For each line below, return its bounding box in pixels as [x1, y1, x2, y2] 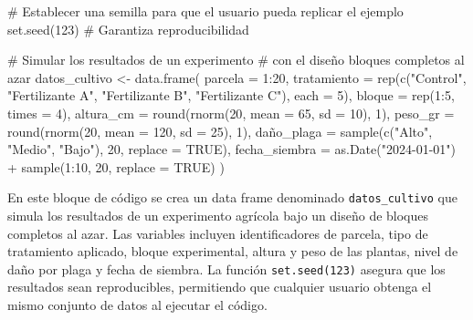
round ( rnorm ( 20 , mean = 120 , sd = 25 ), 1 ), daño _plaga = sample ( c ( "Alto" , [7, 121, 433, 140]
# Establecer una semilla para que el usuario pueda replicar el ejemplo [7, 2, 404, 20]
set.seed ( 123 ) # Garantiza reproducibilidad [7, 19, 249, 38]
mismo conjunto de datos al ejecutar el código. [7, 295, 268, 315]
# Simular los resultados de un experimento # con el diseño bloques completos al [7, 50, 465, 69]
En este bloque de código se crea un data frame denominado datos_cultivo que [7, 188, 457, 207]
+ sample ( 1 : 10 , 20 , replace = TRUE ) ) [7, 157, 225, 176]
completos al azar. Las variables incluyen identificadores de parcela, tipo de [7, 223, 428, 243]
